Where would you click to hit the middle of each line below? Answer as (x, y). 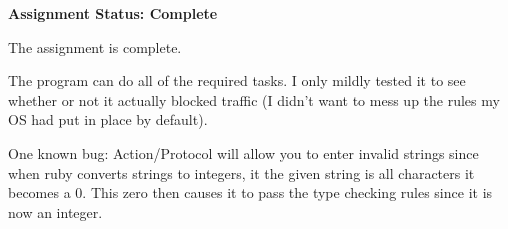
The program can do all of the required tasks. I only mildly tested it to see (237, 80)
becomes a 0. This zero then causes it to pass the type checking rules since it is (250, 192)
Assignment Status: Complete (113, 13)
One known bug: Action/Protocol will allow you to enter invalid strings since (243, 152)
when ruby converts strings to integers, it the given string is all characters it (241, 172)
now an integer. (55, 211)
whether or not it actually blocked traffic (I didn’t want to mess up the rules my (254, 99)
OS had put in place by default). (108, 119)
